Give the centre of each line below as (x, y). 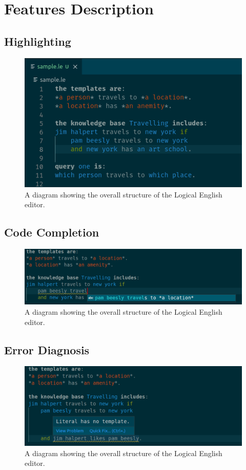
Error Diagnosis (47, 349)
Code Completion (52, 232)
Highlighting (38, 41)
